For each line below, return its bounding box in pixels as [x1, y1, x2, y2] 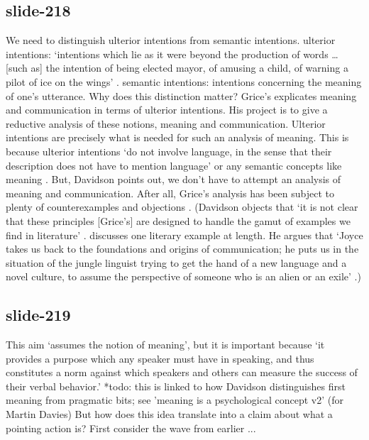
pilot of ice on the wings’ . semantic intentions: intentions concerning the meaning [6, 74, 362, 89]
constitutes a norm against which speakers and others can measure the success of [6, 365, 358, 380]
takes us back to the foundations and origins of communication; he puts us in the [6, 241, 359, 256]
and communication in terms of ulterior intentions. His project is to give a [6, 102, 328, 117]
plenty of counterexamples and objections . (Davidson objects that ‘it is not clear [6, 199, 358, 214]
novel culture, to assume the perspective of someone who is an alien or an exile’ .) [6, 269, 361, 284]
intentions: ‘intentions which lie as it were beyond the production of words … [6, 46, 338, 61]
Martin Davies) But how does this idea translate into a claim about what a [6, 407, 333, 422]
